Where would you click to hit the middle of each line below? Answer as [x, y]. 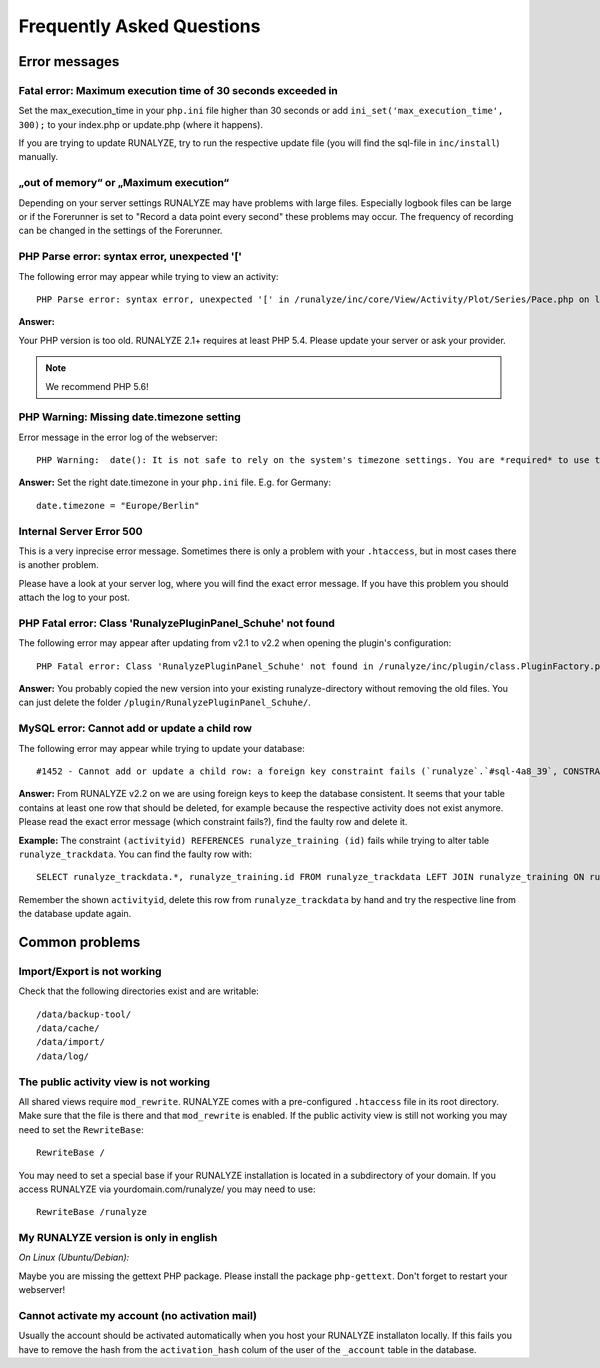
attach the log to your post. [74, 597]
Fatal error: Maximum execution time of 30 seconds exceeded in [178, 90]
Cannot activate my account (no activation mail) [137, 1315]
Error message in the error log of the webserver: [118, 437]
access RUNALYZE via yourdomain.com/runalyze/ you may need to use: [167, 1189]
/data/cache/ [68, 1028]
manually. [38, 157]
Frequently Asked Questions [139, 26]
